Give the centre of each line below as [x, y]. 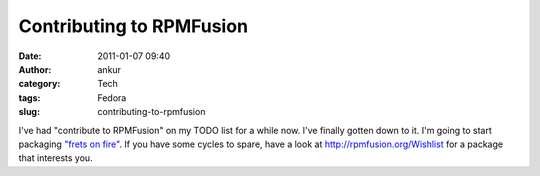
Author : [35, 69]
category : [39, 84]
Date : [30, 56]
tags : [29, 97]
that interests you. [56, 158]
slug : [29, 112]
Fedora [112, 97]
